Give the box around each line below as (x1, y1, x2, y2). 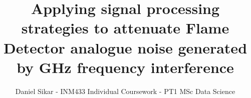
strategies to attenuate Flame (21, 17, 229, 38)
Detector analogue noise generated (3, 37, 247, 57)
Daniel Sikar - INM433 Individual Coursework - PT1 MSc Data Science (15, 85, 235, 96)
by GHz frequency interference (17, 56, 234, 77)
